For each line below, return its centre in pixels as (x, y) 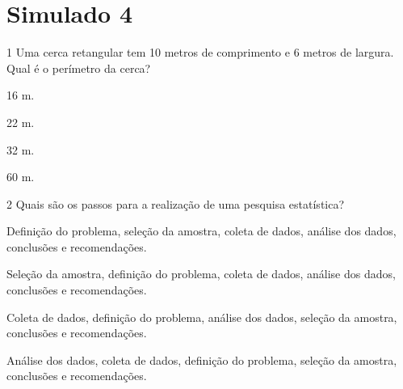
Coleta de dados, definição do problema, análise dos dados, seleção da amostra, (202, 317)
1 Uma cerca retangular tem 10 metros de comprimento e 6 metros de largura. (200, 52)
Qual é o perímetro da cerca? (79, 68)
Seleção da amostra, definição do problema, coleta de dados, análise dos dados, (201, 274)
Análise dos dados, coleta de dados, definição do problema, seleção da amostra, (202, 359)
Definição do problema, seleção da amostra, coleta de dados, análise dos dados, (201, 231)
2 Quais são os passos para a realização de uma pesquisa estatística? (176, 203)
